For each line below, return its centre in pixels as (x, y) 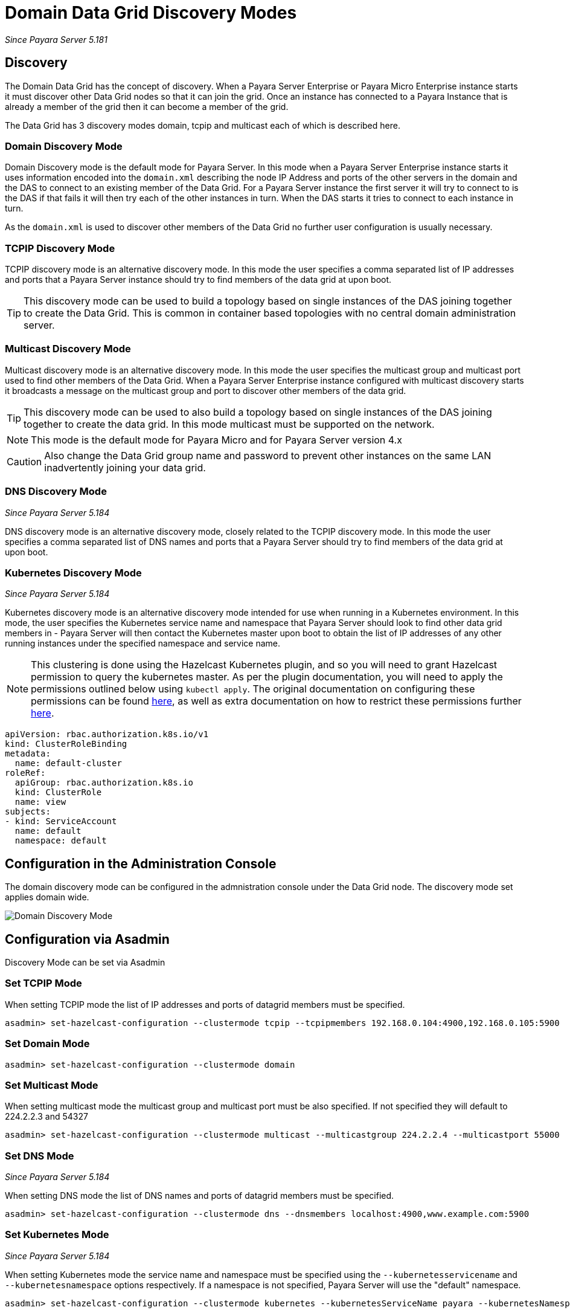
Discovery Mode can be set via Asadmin (85, 963)
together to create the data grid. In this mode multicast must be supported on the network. (229, 424)
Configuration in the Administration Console (141, 863)
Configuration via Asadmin (87, 939)
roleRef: (25, 773)
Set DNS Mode (40, 1156)
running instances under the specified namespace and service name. (143, 644)
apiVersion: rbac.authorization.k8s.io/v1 (107, 734)
